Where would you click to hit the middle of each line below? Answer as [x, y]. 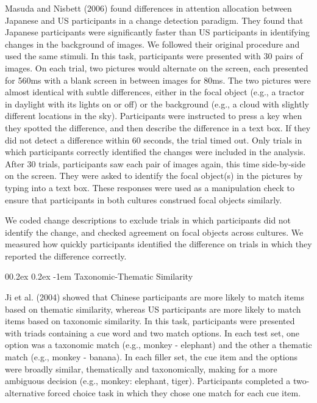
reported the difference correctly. [66, 256]
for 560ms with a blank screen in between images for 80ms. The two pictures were [158, 80]
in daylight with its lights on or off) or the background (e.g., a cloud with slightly [157, 103]
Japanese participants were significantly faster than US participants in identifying [158, 32]
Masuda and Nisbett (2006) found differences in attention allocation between [148, 8]
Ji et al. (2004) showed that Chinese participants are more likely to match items [155, 297]
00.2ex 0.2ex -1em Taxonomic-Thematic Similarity [99, 276]
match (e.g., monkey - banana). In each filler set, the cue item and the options [151, 357]
